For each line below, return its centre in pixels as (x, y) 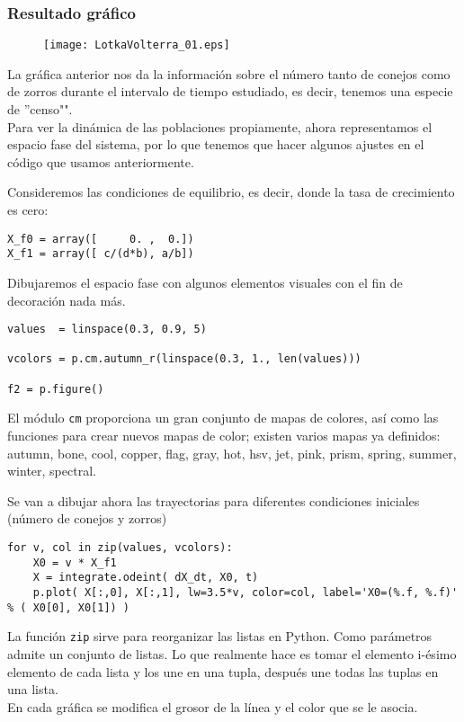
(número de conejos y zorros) (87, 518)
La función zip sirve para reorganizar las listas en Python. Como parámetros (220, 636)
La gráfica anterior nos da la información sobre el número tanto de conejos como (229, 73)
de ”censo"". (40, 109)
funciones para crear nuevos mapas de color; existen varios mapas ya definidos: (224, 436)
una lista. (33, 689)
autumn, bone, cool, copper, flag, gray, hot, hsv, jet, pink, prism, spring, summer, (232, 453)
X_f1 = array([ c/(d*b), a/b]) (101, 254)
